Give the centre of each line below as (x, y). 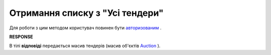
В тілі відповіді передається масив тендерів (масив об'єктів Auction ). (85, 46)
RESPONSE (21, 37)
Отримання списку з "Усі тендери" (87, 13)
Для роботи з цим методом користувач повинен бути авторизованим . (85, 28)
